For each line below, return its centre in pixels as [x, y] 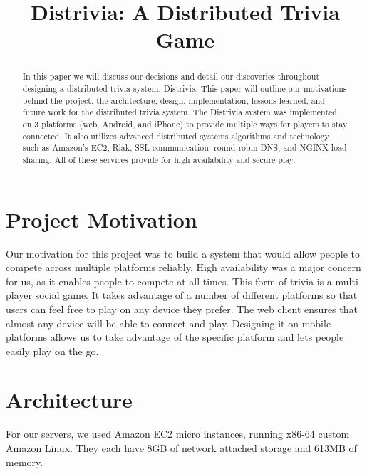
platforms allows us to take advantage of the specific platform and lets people [175, 337]
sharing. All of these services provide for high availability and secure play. [159, 159]
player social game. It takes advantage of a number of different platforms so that [182, 295]
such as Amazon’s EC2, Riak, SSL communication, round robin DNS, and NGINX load [185, 148]
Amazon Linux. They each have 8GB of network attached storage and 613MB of [181, 448]
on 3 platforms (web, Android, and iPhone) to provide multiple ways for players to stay [185, 123]
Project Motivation [102, 219]
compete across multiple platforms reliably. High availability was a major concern [183, 267]
